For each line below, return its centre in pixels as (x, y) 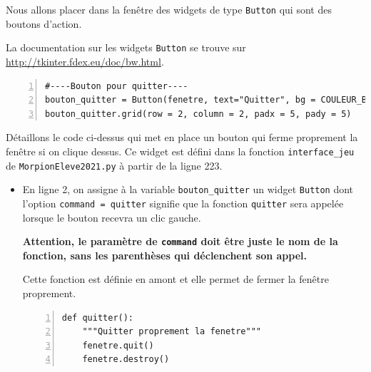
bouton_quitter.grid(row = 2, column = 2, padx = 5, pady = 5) (198, 114)
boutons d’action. (44, 23)
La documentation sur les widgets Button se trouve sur (126, 47)
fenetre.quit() (118, 345)
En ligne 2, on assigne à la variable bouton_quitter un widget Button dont (188, 189)
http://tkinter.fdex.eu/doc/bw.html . (85, 61)
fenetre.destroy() (126, 360)
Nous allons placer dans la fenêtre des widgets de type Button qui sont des (169, 9)
